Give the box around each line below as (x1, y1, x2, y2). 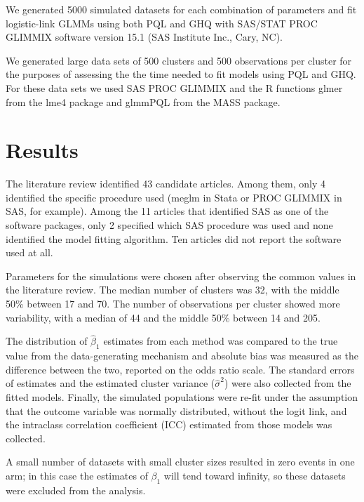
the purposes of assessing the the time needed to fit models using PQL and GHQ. (6, 67, 356, 81)
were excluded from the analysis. (6, 482, 146, 497)
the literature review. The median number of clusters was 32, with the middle (6, 282, 339, 297)
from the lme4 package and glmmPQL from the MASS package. (6, 94, 281, 109)
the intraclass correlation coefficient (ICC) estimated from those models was (6, 417, 332, 432)
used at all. (6, 245, 53, 260)
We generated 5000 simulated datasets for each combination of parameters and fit (6, 2, 357, 16)
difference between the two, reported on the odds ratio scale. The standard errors (6, 362, 355, 376)
